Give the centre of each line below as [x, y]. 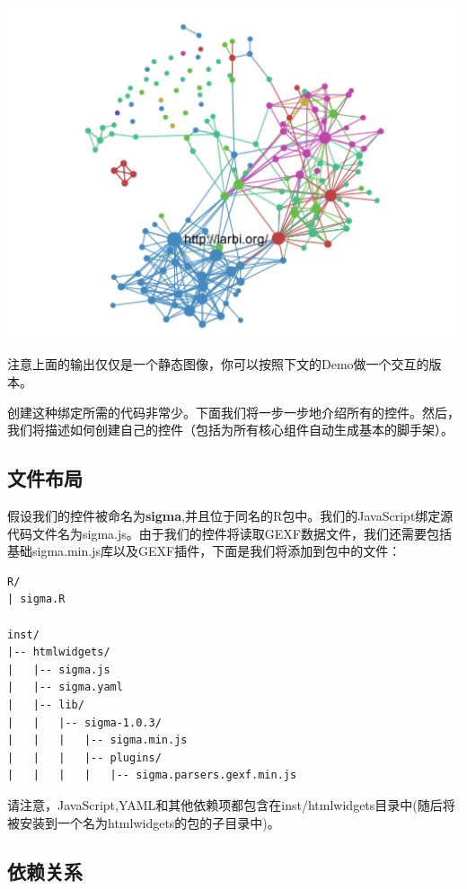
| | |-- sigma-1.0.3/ [84, 722]
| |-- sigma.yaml [65, 687]
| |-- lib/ [46, 704]
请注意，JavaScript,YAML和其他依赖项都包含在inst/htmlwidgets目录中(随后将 [231, 804]
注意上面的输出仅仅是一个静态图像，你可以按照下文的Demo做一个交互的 [218, 364]
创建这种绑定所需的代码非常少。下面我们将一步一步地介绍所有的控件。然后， [233, 412]
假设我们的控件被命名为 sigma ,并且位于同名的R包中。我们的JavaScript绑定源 [230, 516]
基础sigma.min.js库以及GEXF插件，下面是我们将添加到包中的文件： [204, 551]
